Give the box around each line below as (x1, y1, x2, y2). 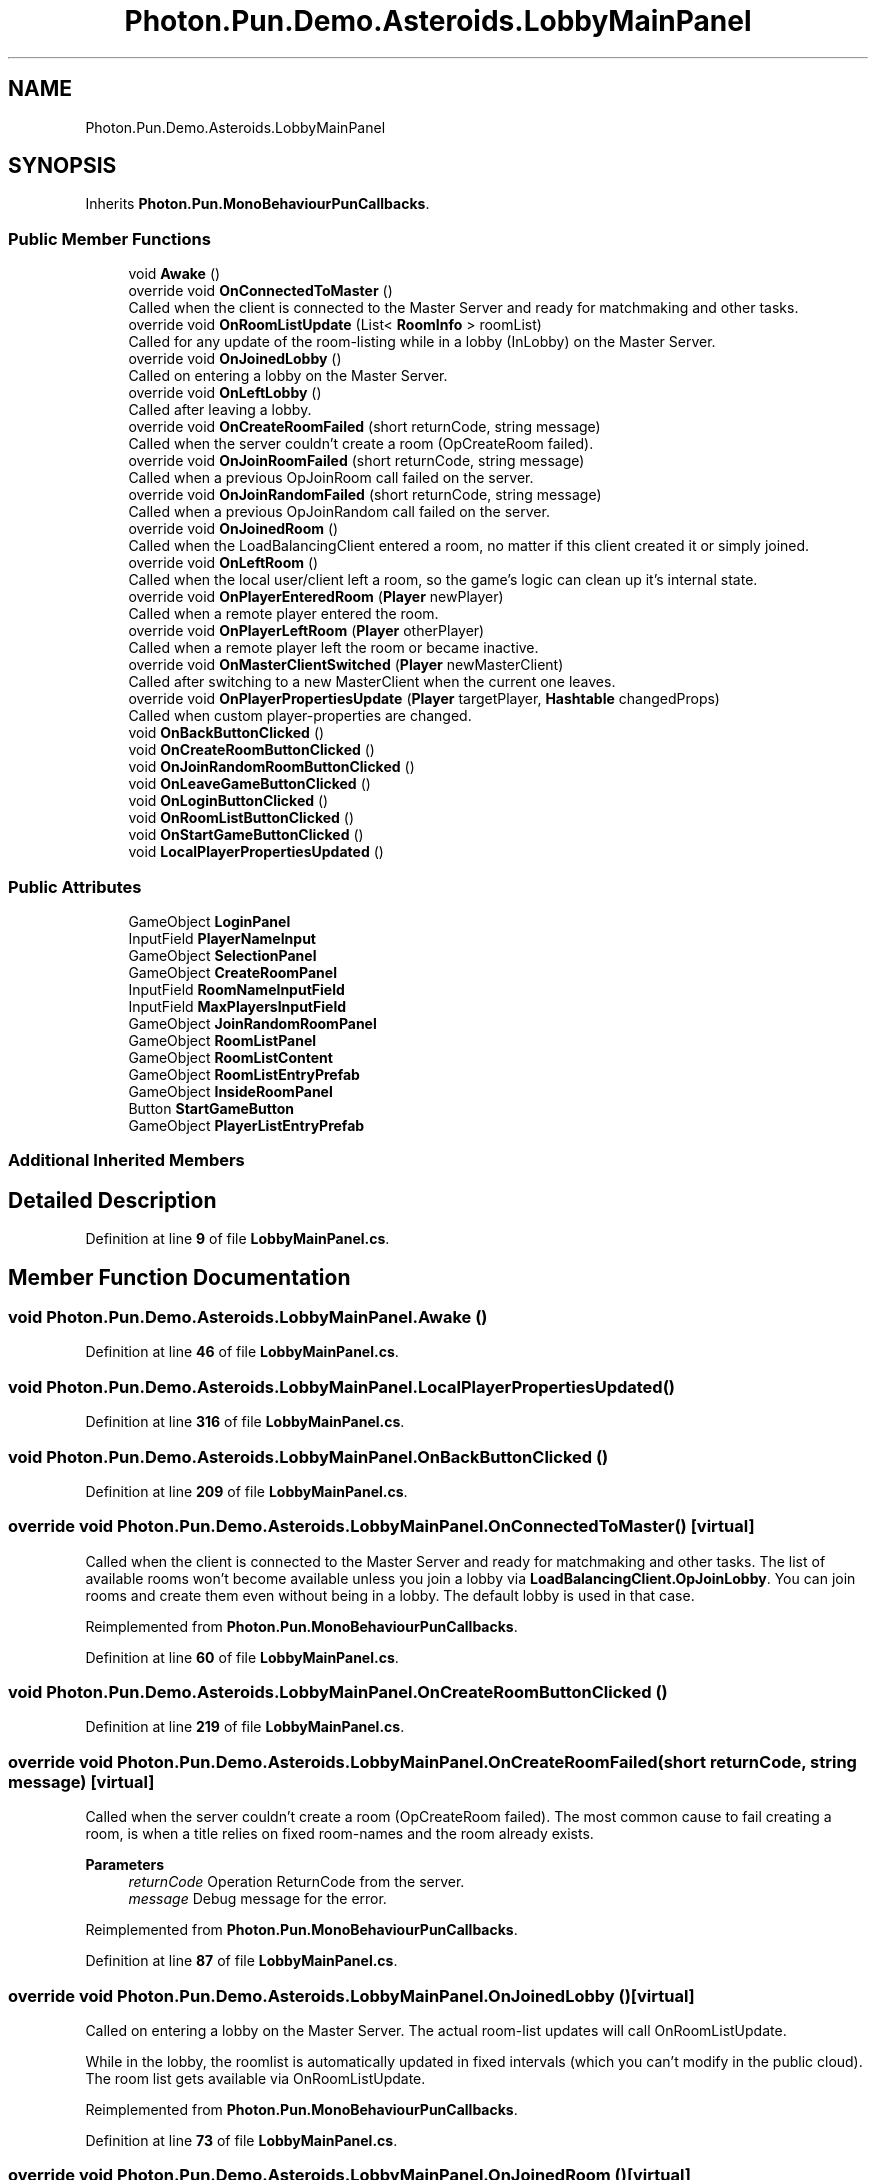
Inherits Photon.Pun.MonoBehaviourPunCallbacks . (85, 195, 430, 213)
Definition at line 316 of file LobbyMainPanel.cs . (85, 1413, 405, 1431)
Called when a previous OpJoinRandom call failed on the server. (128, 503, 550, 521)
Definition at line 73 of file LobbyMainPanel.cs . (85, 2131, 398, 2149)
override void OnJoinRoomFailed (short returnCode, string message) (128, 452, 585, 470)
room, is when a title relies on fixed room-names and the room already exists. (85, 1825, 594, 1843)
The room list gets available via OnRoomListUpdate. (85, 2069, 426, 2087)
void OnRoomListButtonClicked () (128, 809, 355, 827)
